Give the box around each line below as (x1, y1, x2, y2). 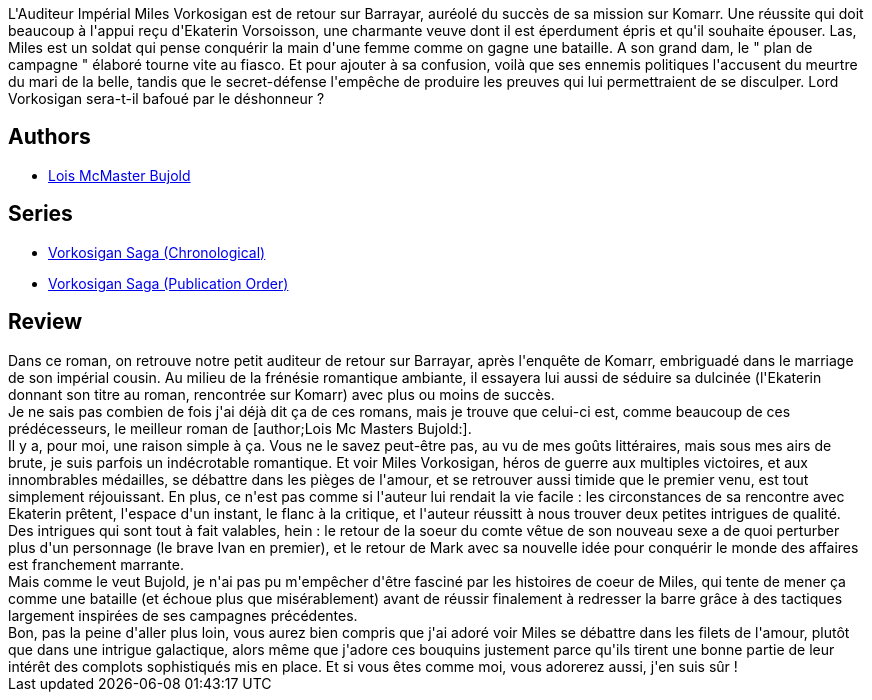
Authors (8, 124, 91, 150)
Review (8, 309, 83, 335)
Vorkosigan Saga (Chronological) (48, 243, 266, 261)
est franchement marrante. (8, 555, 184, 573)
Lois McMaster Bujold (48, 166, 191, 184)
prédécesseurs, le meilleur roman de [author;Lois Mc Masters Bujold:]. (8, 419, 472, 437)
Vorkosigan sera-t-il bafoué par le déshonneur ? (8, 90, 325, 107)
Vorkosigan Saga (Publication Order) (48, 274, 289, 292)
